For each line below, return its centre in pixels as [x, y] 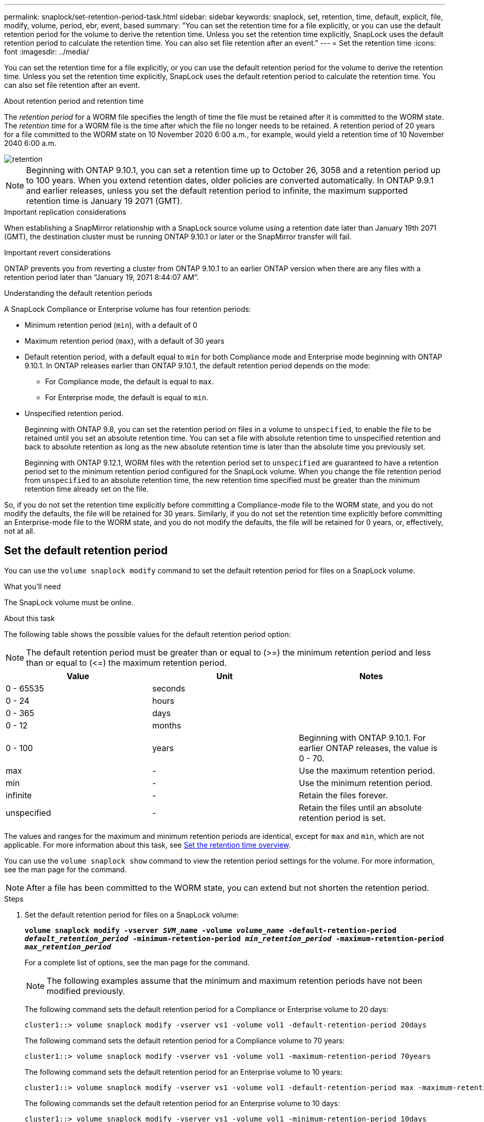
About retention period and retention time [74, 101]
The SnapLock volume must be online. [69, 602]
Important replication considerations [65, 212]
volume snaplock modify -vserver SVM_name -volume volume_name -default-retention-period [210, 930]
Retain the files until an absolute [360, 807]
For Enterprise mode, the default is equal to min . [127, 397]
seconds [169, 688]
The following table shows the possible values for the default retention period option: [148, 634]
